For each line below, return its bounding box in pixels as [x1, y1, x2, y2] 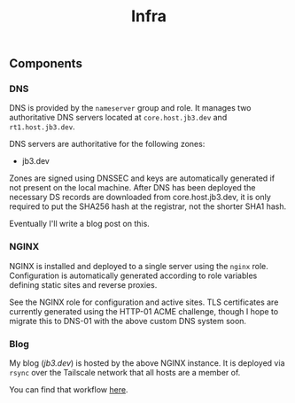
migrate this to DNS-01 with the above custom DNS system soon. [9, 315, 246, 326]
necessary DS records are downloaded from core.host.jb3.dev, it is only [9, 192, 272, 203]
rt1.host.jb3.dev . [9, 121, 75, 132]
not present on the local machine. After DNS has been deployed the [9, 182, 256, 193]
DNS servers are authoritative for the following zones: [9, 139, 206, 150]
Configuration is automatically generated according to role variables [9, 270, 258, 281]
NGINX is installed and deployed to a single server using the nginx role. [9, 260, 268, 271]
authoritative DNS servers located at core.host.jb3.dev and [9, 112, 228, 123]
